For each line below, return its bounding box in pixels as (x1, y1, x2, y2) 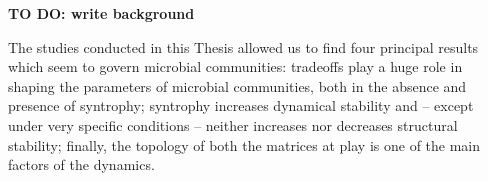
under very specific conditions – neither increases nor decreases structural (8, 114, 458, 135)
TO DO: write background (8, 3, 195, 23)
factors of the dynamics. (8, 154, 155, 175)
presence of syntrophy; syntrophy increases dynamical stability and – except (8, 95, 474, 116)
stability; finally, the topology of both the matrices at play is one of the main (8, 134, 481, 155)
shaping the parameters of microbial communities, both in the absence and (8, 75, 467, 96)
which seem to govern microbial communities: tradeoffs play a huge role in (8, 56, 463, 77)
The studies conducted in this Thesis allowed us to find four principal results (8, 36, 479, 57)
